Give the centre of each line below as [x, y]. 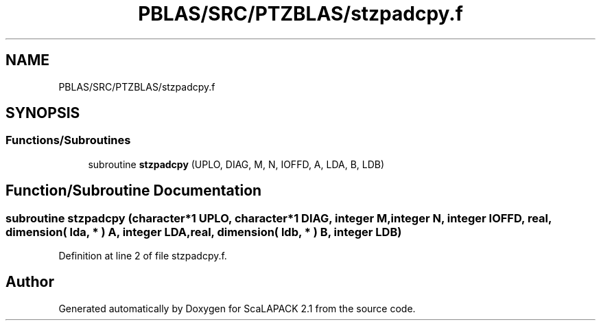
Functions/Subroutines [68, 140]
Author [30, 282]
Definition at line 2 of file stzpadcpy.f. [143, 256]
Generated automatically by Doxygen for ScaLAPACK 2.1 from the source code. [237, 308]
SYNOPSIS [43, 113]
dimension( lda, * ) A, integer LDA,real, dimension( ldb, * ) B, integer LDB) [204, 232]
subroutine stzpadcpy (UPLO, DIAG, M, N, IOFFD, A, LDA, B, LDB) [236, 164]
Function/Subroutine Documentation [134, 191]
